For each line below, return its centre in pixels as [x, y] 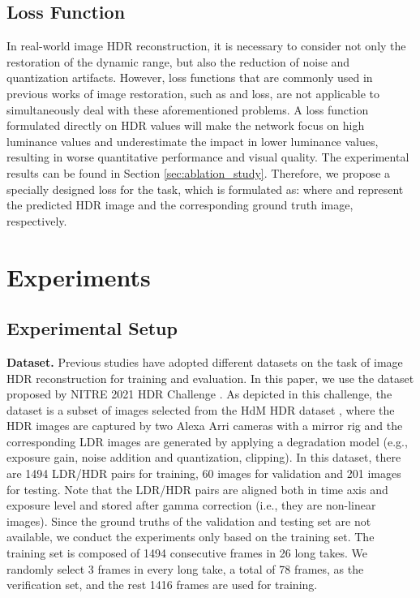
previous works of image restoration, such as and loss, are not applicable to [193, 93]
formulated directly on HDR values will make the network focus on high [186, 125]
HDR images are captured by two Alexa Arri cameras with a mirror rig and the [205, 426]
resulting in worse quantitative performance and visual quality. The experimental [208, 157]
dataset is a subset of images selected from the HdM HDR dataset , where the [201, 409]
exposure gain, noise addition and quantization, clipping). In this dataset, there [204, 457]
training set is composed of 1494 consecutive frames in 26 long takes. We [187, 553]
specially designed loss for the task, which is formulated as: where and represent [205, 189]
